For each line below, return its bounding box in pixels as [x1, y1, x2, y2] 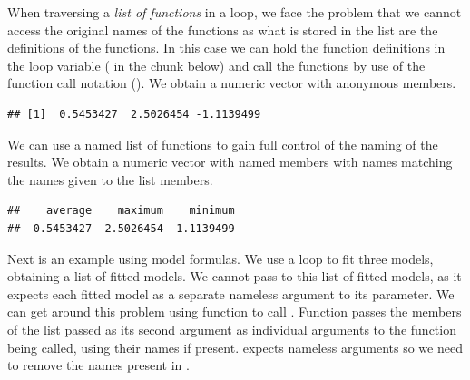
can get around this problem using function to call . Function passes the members [7, 302, 462, 321]
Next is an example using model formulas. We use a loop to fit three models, [7, 248, 434, 268]
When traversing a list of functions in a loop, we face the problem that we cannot [7, 3, 462, 21]
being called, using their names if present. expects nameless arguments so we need [7, 337, 463, 356]
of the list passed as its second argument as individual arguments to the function [7, 319, 456, 338]
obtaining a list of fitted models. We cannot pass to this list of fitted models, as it [7, 267, 462, 286]
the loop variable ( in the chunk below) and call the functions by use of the [7, 55, 426, 74]
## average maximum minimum [7, 204, 235, 218]
